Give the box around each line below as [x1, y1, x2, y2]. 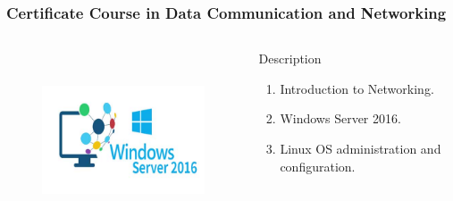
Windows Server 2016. [280, 109, 401, 128]
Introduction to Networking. [280, 79, 434, 97]
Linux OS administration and [280, 139, 441, 157]
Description [258, 49, 322, 68]
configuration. [280, 156, 356, 175]
